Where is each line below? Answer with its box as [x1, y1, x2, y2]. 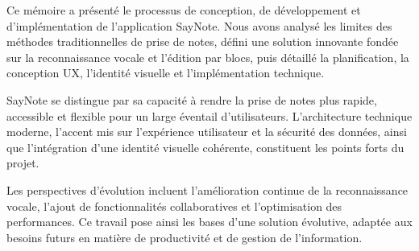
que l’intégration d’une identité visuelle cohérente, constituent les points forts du [6, 138, 404, 155]
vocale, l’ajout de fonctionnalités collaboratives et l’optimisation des [6, 197, 342, 214]
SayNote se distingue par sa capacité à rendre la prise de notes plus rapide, [6, 91, 377, 108]
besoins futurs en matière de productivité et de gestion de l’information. [6, 228, 363, 245]
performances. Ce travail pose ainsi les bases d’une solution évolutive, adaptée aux [6, 213, 413, 230]
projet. [6, 154, 39, 171]
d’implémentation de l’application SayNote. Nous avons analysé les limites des [6, 17, 392, 34]
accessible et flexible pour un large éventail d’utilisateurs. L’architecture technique [6, 107, 413, 124]
